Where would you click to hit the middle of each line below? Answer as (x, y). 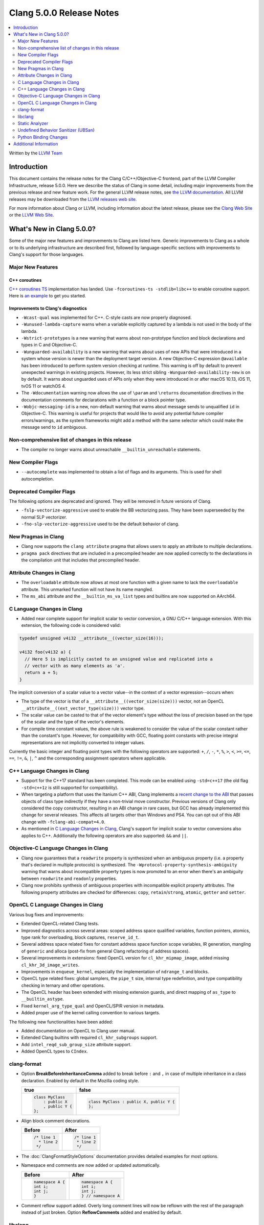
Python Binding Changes (43, 137)
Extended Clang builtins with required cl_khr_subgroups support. (89, 1038)
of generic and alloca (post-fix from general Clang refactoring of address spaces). (106, 951)
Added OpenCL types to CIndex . (55, 1052)
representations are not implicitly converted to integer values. (83, 742)
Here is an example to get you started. (48, 296)
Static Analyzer (33, 123)
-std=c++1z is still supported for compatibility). (70, 787)
